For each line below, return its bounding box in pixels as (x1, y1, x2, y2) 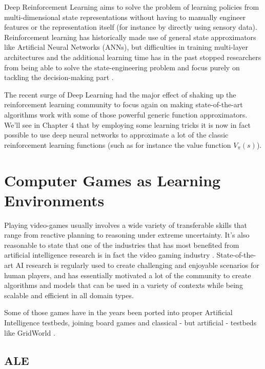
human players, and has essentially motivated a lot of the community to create (4, 269, 251, 280)
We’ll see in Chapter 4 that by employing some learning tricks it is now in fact (4, 119, 251, 130)
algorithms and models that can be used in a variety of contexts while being (4, 280, 243, 290)
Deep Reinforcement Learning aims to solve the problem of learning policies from (4, 2, 259, 12)
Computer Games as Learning (4, 169, 221, 190)
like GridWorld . (4, 327, 55, 338)
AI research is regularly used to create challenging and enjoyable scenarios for (15, 260, 259, 270)
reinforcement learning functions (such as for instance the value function (4, 139, 231, 150)
